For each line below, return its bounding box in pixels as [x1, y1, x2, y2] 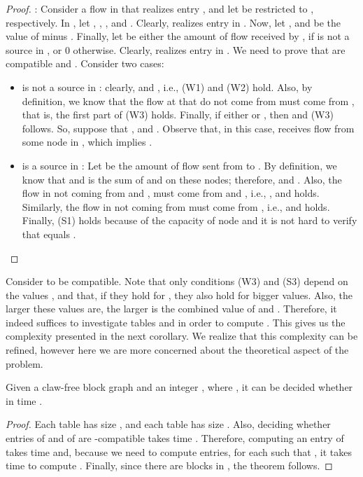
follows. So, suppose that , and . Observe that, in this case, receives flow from [22, 120, 355, 135]
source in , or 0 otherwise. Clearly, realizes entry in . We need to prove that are [6, 42, 346, 57]
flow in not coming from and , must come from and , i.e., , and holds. [22, 186, 320, 200]
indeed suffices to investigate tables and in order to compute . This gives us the [6, 314, 346, 329]
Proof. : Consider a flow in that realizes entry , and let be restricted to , [6, 1, 314, 15]
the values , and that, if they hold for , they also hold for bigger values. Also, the [6, 287, 353, 302]
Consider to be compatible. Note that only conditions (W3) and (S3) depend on [6, 274, 348, 289]
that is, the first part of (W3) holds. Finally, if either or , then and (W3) [22, 107, 334, 122]
